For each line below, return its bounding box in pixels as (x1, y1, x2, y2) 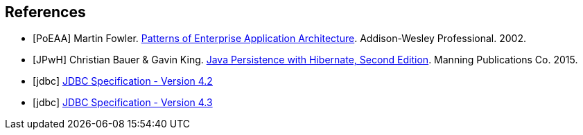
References (5, 3, 86, 21)
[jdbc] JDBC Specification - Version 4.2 (33, 75, 213, 87)
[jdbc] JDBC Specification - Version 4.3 (33, 96, 213, 109)
